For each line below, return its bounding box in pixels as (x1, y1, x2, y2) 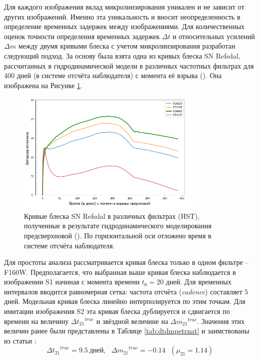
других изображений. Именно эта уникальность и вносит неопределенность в (4, 11, 240, 22)
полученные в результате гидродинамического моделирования (24, 220, 211, 231)
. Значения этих (197, 315, 244, 326)
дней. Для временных (165, 276, 231, 287)
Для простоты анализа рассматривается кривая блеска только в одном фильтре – (4, 257, 249, 267)
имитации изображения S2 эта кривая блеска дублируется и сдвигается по (4, 306, 230, 316)
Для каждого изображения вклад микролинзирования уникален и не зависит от (4, 2, 244, 12)
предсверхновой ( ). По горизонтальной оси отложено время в (24, 230, 211, 240)
